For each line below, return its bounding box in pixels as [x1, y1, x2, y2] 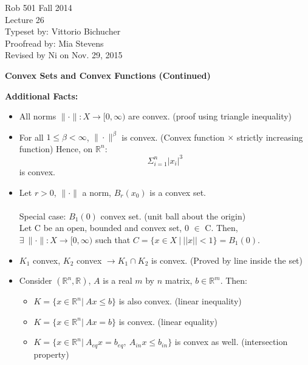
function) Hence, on [19, 142, 93, 155]
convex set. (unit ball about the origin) [100, 209, 246, 222]
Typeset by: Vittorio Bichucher [5, 25, 121, 38]
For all [19, 130, 44, 143]
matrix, [165, 274, 193, 287]
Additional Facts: [5, 89, 78, 102]
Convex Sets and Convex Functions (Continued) [5, 69, 211, 81]
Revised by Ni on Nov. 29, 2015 [5, 49, 123, 61]
